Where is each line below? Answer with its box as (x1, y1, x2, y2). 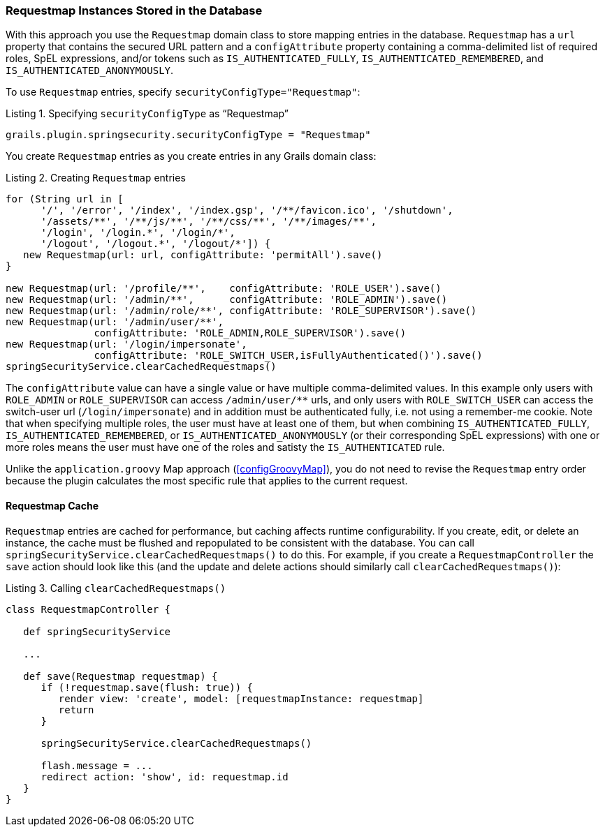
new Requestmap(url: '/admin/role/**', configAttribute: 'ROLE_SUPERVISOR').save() (6, 305, 477, 317)
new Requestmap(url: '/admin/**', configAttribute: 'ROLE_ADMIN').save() (6, 294, 448, 306)
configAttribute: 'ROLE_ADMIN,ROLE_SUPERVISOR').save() (94, 327, 407, 339)
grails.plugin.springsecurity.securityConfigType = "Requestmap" (6, 129, 371, 141)
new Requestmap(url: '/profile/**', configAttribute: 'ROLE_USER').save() (6, 283, 442, 295)
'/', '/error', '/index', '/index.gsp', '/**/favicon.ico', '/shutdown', (41, 205, 453, 216)
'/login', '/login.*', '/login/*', (41, 227, 235, 239)
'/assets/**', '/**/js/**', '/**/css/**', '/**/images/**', (41, 216, 377, 228)
